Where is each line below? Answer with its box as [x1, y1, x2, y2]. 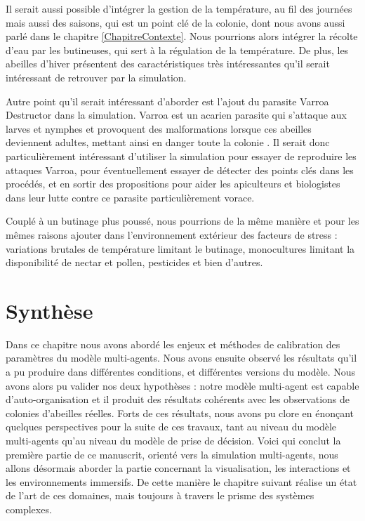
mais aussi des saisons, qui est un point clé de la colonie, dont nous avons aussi [6, 15, 345, 29]
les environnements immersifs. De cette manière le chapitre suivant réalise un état [6, 474, 357, 489]
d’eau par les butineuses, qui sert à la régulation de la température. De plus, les [6, 42, 349, 57]
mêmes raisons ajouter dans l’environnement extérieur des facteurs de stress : [6, 227, 338, 242]
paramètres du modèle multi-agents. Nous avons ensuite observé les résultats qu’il [6, 350, 357, 365]
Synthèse [6, 296, 93, 324]
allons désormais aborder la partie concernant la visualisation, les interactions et [6, 461, 351, 475]
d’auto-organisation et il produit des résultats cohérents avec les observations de [6, 392, 350, 407]
